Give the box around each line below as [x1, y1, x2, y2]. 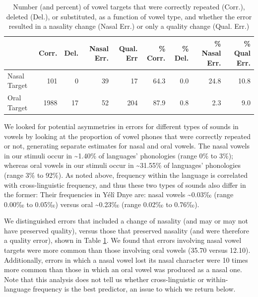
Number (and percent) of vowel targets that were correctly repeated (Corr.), [13, 1, 245, 11]
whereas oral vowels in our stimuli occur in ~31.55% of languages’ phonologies [4, 160, 241, 170]
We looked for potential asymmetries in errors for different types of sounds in [4, 121, 239, 131]
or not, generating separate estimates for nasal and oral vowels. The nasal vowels [4, 141, 250, 151]
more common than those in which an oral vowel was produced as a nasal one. [4, 264, 242, 275]
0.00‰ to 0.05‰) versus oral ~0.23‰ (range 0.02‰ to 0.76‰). [4, 199, 199, 209]
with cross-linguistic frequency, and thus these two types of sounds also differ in [4, 179, 246, 190]
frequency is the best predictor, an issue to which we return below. [33, 284, 236, 294]
